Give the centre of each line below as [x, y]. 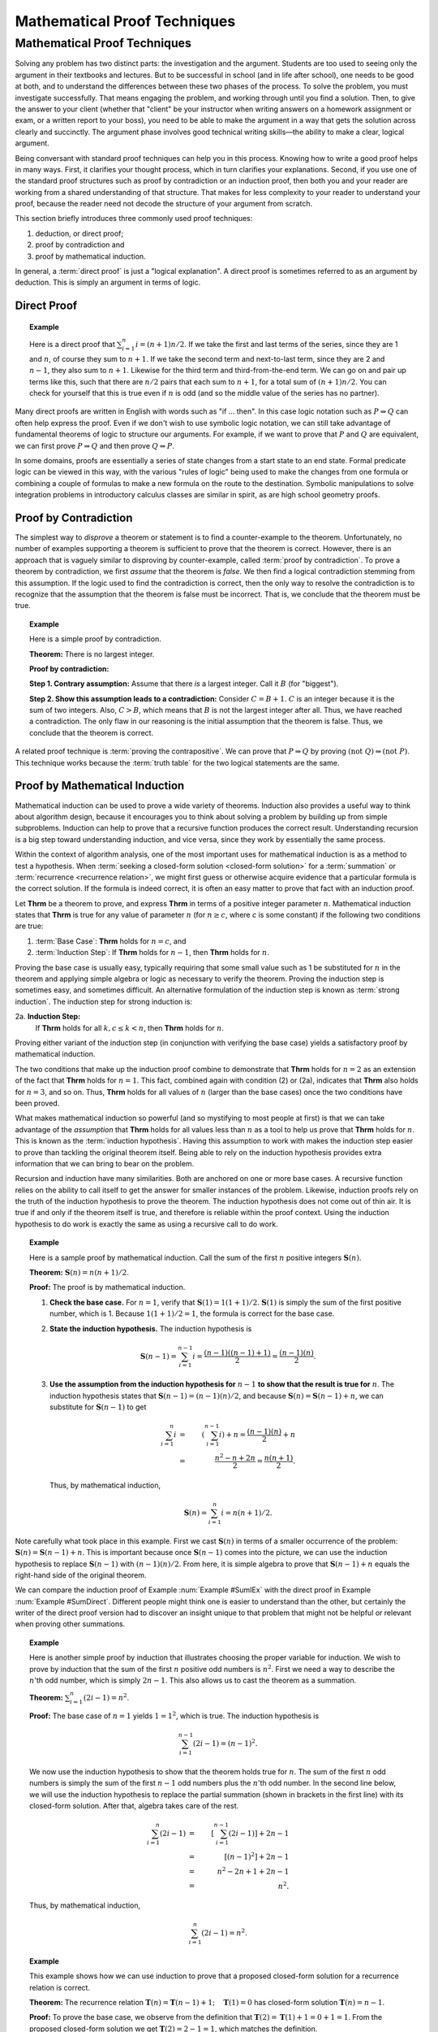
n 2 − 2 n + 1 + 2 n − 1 [253, 1871]
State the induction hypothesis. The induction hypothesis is [151, 1328]
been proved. [37, 1103]
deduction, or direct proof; [79, 233]
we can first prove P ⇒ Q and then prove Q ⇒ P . [94, 445]
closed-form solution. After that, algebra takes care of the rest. [134, 1806]
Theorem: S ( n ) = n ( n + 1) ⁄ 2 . [79, 1273]
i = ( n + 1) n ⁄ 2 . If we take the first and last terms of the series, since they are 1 [266, 345]
